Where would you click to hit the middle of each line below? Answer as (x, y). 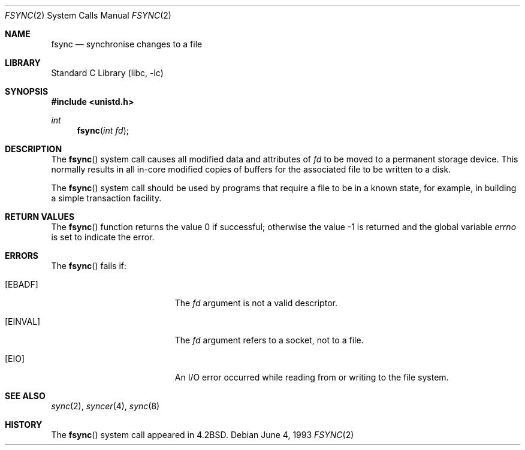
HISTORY (24, 425)
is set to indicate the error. (103, 237)
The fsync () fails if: (89, 266)
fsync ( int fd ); (103, 130)
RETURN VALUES (40, 217)
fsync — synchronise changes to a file (127, 44)
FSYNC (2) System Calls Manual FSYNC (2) (88, 15)
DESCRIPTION (34, 149)
